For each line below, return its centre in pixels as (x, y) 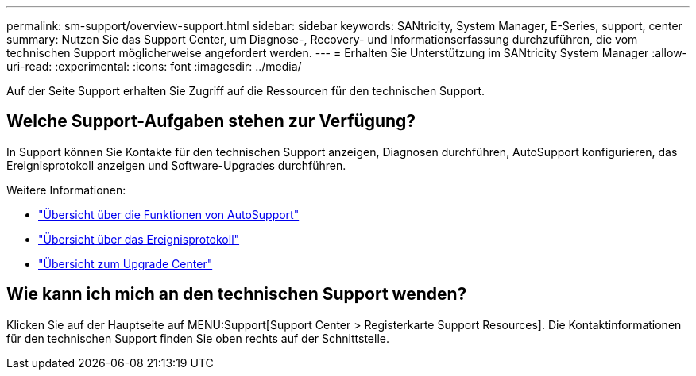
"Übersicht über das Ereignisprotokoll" (139, 239)
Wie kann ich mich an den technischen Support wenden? (237, 294)
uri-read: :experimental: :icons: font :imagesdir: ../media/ (154, 66)
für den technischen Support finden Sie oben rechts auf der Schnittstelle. (198, 338)
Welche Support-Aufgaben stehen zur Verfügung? (211, 121)
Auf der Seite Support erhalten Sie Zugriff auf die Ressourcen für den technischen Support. (246, 91)
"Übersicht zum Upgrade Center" (126, 263)
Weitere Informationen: (66, 190)
